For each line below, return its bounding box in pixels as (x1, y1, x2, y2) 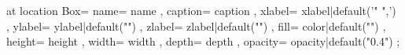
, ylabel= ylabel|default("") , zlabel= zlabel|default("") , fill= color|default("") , (6, 17, 386, 34)
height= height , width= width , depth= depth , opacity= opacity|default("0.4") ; (6, 33, 400, 49)
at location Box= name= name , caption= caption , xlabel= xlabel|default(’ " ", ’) (6, 2, 396, 18)
